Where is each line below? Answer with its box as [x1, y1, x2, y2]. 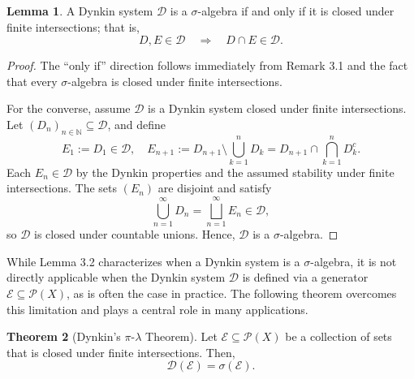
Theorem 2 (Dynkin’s [6, 328, 121, 345]
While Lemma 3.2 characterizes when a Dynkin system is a [6, 252, 300, 269]
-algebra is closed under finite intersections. [67, 72, 282, 89]
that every [6, 72, 58, 89]
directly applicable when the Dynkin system [6, 269, 226, 286]
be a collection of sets [285, 328, 392, 345]
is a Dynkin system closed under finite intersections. [148, 100, 407, 117]
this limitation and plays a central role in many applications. [6, 300, 308, 317]
